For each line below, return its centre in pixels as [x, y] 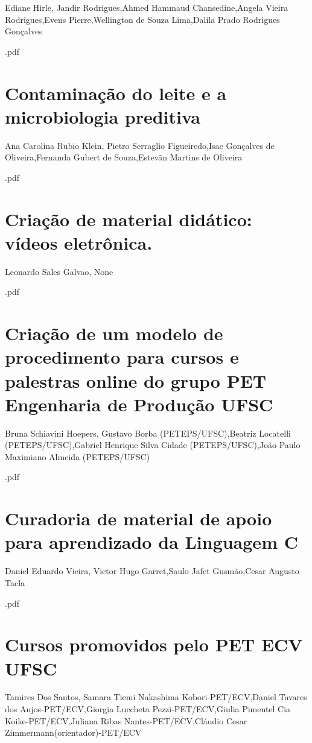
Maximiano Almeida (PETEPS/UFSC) [78, 456]
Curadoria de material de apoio [138, 518]
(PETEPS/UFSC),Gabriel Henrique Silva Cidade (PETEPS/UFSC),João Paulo [153, 445]
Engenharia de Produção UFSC [139, 404]
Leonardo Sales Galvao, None [59, 271]
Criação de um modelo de [114, 333]
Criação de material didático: [129, 219]
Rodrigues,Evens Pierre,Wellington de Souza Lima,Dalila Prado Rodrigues [142, 19]
